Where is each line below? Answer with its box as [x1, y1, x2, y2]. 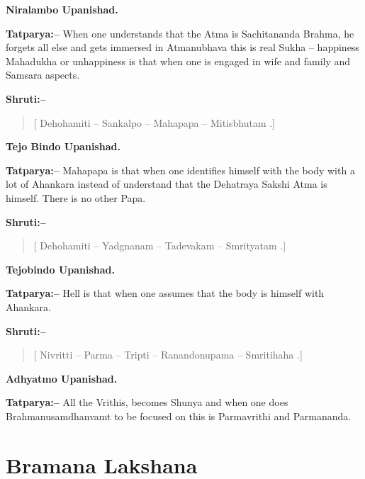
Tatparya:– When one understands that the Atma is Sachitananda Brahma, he [6, 26, 354, 40]
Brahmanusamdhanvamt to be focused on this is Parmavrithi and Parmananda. [6, 408, 352, 423]
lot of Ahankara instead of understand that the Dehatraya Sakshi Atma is [6, 176, 327, 191]
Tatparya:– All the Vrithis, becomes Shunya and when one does [6, 395, 288, 410]
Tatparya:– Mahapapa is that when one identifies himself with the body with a [6, 162, 355, 177]
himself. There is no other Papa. [6, 190, 146, 205]
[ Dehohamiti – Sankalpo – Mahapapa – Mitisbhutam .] [33, 115, 276, 130]
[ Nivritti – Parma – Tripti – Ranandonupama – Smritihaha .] [33, 347, 303, 362]
